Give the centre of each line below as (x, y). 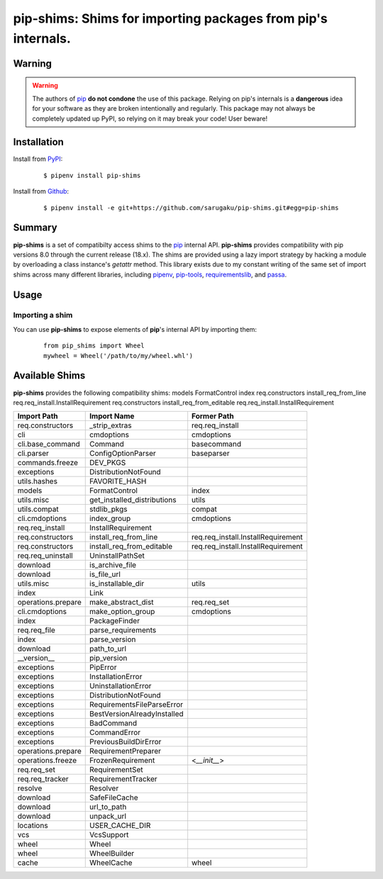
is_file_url (105, 574)
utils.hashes (38, 481)
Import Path (38, 416)
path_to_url (108, 649)
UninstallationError (121, 686)
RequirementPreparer (126, 751)
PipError (103, 668)
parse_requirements (123, 630)
